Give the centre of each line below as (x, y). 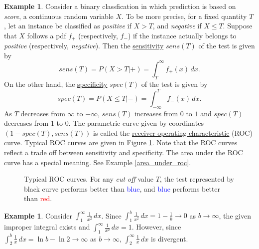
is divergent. (169, 238)
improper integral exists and (47, 227)
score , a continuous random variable (59, 16)
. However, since (156, 227)
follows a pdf (47, 35)
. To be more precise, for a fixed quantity (184, 16)
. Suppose (238, 26)
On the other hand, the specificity (56, 84)
